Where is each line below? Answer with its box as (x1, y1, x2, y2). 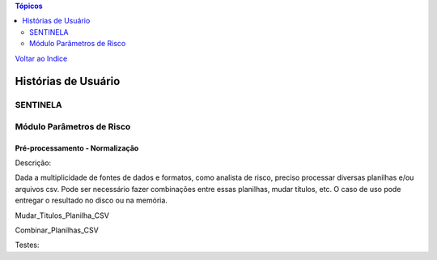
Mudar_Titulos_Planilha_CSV (15, 211, 109, 220)
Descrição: (15, 158, 52, 168)
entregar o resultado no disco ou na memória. (15, 195, 168, 206)
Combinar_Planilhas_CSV (15, 225, 99, 235)
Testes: (15, 240, 40, 250)
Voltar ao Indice (15, 53, 68, 63)
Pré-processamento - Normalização (15, 143, 139, 153)
